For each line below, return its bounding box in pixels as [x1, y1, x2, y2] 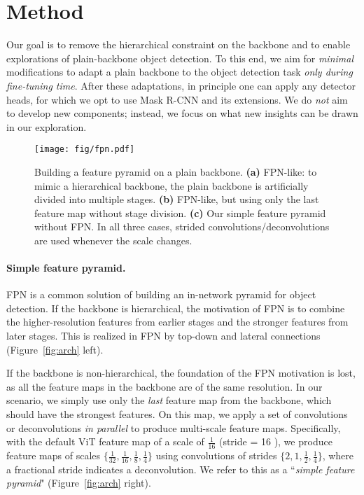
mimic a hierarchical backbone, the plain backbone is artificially [34, 178, 309, 193]
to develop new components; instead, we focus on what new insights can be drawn [6, 106, 358, 120]
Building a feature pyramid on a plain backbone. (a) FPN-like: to [34, 164, 317, 179]
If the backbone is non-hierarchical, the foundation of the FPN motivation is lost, [6, 365, 356, 380]
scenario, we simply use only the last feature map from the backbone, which [6, 393, 332, 407]
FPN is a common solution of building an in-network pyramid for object [6, 287, 316, 302]
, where [322, 448, 354, 463]
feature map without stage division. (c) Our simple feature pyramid [34, 205, 326, 220]
